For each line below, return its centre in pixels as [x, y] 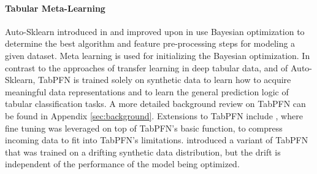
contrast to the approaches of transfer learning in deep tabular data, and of [147, 67]
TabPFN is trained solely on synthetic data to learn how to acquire [165, 80]
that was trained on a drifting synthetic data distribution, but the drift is [143, 152]
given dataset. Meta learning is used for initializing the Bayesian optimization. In [158, 55]
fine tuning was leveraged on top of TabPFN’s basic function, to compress [144, 128]
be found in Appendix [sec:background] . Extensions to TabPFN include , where [154, 115]
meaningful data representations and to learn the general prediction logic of [147, 91]
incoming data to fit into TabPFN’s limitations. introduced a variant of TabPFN [157, 140]
